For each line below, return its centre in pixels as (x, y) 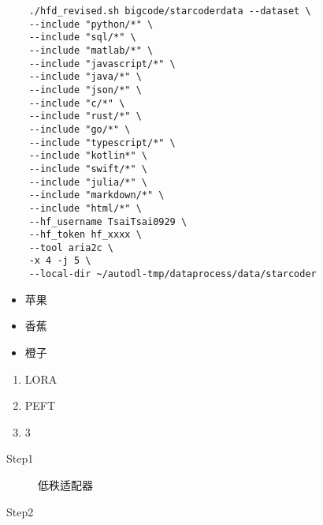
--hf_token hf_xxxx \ (85, 235)
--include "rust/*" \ (85, 116)
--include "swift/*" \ (88, 169)
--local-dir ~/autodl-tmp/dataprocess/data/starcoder (173, 274)
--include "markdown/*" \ (97, 195)
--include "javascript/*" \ (102, 64)
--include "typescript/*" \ (102, 142)
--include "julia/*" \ (88, 182)
